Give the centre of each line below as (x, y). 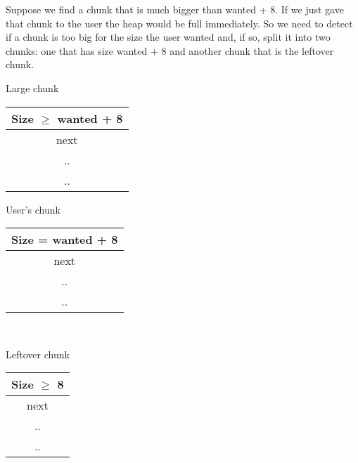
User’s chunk (33, 209)
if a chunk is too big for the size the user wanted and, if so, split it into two (168, 37)
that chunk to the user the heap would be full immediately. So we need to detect (179, 23)
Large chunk (32, 87)
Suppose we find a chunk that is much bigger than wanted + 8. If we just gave (175, 9)
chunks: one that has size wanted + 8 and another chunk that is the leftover (170, 50)
